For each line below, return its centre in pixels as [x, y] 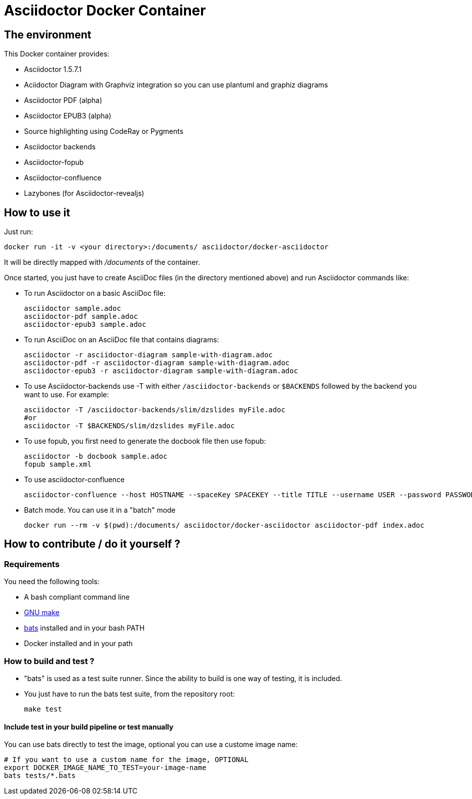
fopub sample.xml [58, 464]
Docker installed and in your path [78, 644]
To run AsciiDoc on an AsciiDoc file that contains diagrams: [121, 340]
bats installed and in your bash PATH [84, 628]
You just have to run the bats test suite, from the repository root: [129, 694]
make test [43, 709]
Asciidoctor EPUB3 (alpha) [68, 116]
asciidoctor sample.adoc [72, 309]
